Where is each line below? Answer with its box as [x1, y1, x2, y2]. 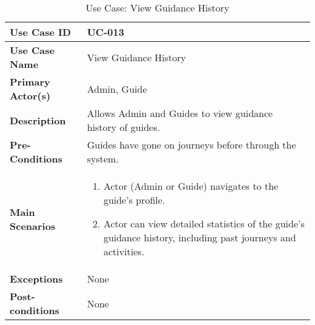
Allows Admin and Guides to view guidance [87, 106, 273, 120]
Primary [10, 75, 50, 89]
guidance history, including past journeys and [103, 230, 296, 244]
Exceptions [10, 272, 63, 286]
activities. [103, 244, 145, 258]
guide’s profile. [103, 193, 165, 207]
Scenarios [10, 218, 56, 233]
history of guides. [87, 120, 160, 134]
